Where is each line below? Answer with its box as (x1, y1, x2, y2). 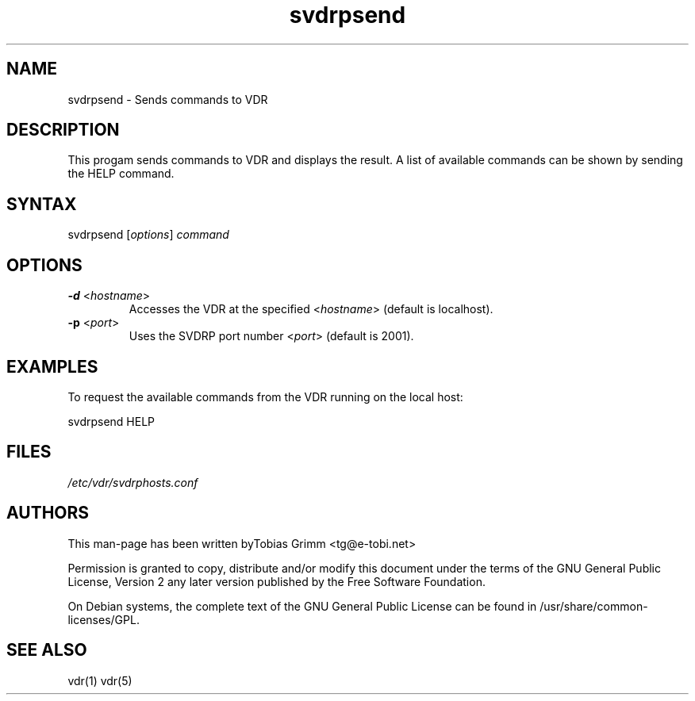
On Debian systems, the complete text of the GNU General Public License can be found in (67, 599, 537, 613)
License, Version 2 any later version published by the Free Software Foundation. (67, 574, 486, 588)
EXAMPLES (6, 356, 98, 377)
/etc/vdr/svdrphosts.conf (67, 475, 198, 489)
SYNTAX (6, 193, 77, 214)
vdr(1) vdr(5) (67, 673, 132, 688)
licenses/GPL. (67, 612, 140, 626)
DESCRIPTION (6, 120, 120, 140)
